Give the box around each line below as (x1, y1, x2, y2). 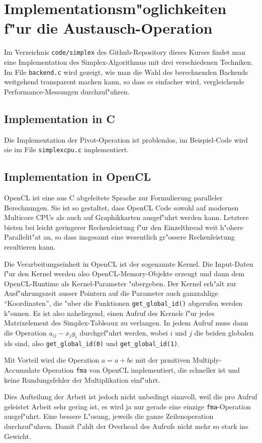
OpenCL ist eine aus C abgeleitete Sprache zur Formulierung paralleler (4, 192, 223, 203)
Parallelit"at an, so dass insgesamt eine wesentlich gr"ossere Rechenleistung (4, 232, 235, 242)
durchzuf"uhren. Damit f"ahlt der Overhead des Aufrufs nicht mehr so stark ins (4, 420, 248, 431)
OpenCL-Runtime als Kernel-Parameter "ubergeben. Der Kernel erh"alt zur (4, 278, 237, 288)
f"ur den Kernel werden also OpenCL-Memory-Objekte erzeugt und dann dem (4, 268, 244, 279)
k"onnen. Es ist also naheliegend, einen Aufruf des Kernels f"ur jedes (4, 307, 215, 318)
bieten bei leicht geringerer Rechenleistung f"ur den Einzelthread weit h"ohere (4, 222, 243, 232)
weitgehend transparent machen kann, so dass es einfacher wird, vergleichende (4, 76, 244, 87)
